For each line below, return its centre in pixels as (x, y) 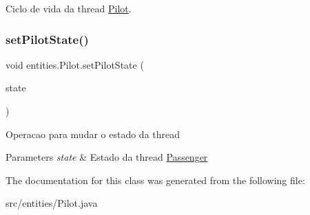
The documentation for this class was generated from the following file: (155, 180)
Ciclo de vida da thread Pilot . (69, 8)
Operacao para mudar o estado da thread (93, 134)
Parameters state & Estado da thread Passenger (107, 157)
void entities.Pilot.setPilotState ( (75, 64)
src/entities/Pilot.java (52, 203)
